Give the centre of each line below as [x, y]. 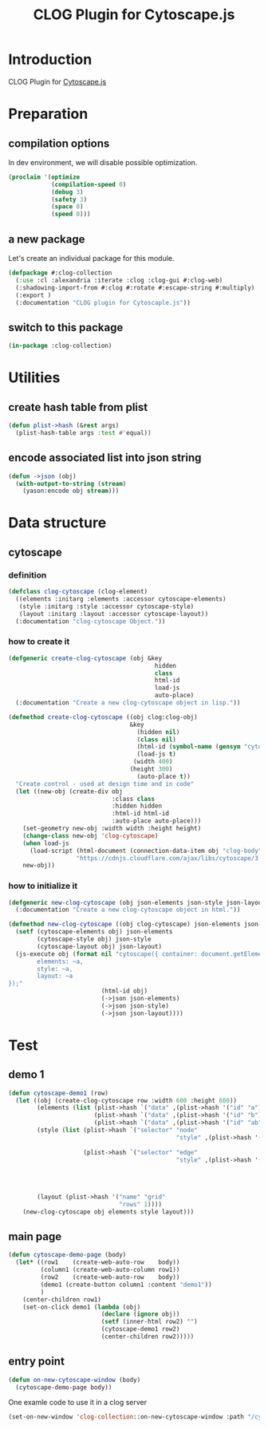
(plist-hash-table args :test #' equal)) [83, 432]
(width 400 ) [153, 762]
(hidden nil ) [158, 732]
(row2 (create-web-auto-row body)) [110, 1277]
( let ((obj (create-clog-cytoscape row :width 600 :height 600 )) [126, 1100]
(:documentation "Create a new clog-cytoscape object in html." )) [128, 910]
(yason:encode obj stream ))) [71, 491]
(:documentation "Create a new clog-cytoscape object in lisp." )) [128, 703]
